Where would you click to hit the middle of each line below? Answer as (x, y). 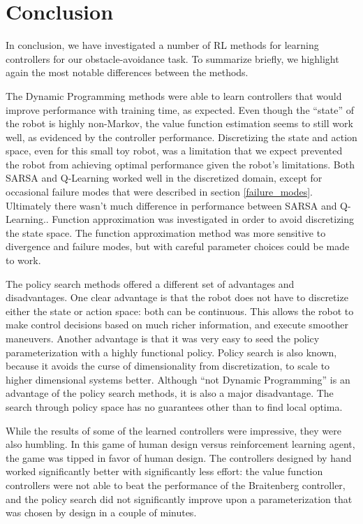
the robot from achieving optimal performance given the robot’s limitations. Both (180, 164)
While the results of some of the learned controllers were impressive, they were (173, 430)
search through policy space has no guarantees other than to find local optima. (174, 406)
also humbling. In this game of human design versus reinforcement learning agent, (180, 444)
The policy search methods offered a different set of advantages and (150, 283)
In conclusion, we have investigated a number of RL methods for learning (162, 45)
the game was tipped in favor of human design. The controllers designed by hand (179, 457)
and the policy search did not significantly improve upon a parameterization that (179, 498)
